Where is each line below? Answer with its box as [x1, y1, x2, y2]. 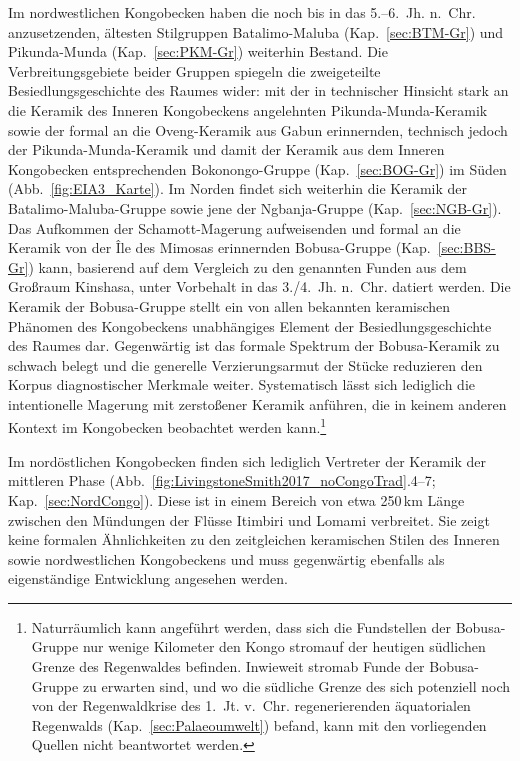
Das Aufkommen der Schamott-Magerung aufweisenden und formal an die [8, 217, 461, 238]
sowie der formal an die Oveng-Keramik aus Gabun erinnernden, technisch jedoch [8, 119, 508, 140]
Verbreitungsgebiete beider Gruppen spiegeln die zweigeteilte [8, 60, 381, 81]
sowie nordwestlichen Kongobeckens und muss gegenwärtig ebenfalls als [8, 548, 445, 569]
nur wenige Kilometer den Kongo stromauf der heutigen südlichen [82, 636, 486, 657]
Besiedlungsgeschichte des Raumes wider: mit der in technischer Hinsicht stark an [8, 80, 509, 101]
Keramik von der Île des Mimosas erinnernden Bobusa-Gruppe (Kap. [8, 237, 431, 258]
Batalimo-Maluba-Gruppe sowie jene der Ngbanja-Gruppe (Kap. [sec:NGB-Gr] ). [8, 197, 502, 218]
